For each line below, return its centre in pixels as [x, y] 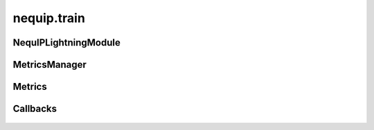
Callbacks [35, 109]
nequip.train [49, 18]
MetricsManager [50, 65]
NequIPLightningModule [66, 43]
